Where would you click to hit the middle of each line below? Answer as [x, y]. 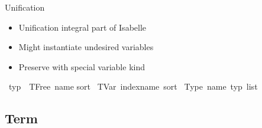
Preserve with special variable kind [82, 66]
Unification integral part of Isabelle [83, 27]
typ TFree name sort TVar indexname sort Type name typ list [133, 86]
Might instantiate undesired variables [86, 47]
